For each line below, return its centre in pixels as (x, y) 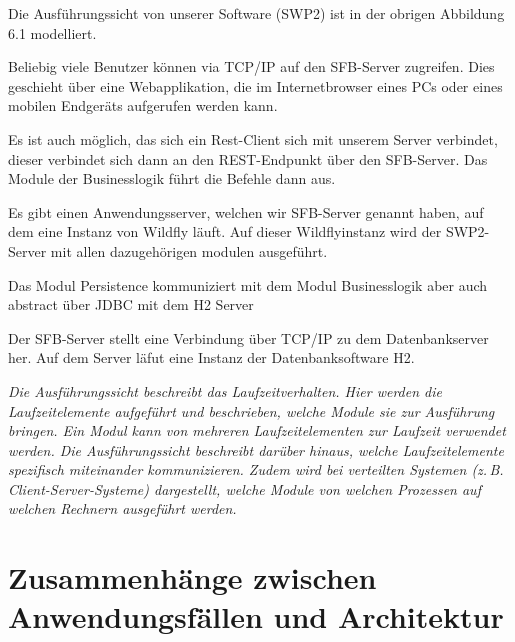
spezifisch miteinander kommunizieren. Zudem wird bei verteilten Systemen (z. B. (256, 469)
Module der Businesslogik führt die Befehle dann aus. (172, 178)
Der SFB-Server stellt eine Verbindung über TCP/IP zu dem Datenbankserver (248, 337)
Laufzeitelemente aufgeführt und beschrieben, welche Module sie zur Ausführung (251, 410)
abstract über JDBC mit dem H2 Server (131, 304)
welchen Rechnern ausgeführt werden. (122, 508)
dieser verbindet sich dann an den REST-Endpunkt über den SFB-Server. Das (248, 158)
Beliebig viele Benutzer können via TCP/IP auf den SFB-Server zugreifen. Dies (251, 66)
